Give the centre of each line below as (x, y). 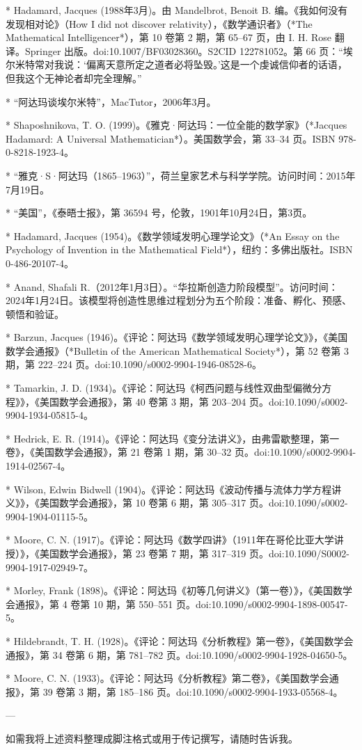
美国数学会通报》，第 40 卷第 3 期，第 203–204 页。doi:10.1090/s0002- (194, 401)
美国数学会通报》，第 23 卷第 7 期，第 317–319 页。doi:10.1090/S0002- (194, 553)
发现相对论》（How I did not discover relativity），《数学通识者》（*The (159, 23)
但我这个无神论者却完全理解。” (74, 78)
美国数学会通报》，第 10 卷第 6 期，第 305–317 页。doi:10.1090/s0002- (194, 503)
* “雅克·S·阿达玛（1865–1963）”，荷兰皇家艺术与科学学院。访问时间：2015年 (181, 175)
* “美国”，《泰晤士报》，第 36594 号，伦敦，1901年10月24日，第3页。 (159, 213)
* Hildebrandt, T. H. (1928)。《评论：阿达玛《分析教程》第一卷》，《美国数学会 (180, 640)
